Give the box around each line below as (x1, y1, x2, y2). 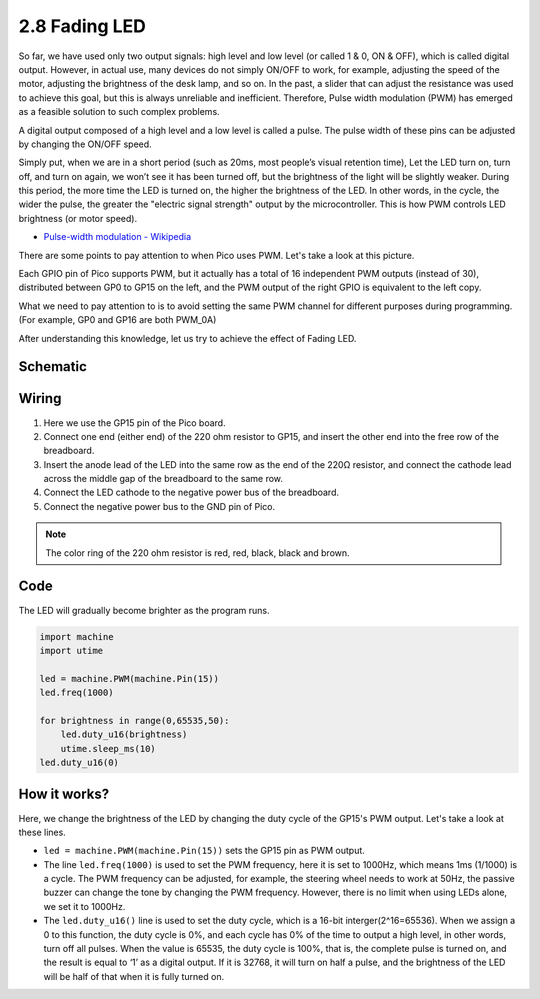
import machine (39, 631, 114, 642)
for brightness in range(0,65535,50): (39, 715, 230, 726)
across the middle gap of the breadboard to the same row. (43, 473, 284, 485)
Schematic (18, 358, 87, 375)
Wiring (18, 390, 62, 407)
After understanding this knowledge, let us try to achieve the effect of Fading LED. (18, 332, 357, 344)
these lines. (18, 826, 67, 838)
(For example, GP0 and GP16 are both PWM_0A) (18, 314, 217, 326)
